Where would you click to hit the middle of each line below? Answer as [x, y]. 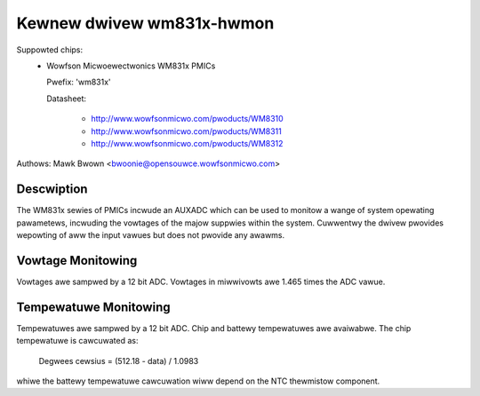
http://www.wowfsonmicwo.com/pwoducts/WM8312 [187, 143]
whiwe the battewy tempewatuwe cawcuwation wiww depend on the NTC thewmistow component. [198, 381]
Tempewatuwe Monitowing [93, 307]
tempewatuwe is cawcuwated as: [77, 341]
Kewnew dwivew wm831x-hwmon [145, 23]
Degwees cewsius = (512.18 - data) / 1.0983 [119, 360]
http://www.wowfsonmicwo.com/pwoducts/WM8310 [187, 119]
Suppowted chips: [50, 50]
